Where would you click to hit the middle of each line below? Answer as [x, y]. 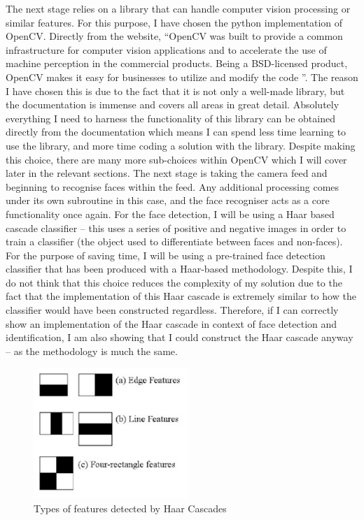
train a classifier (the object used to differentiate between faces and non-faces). [174, 241]
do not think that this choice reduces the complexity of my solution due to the [174, 282]
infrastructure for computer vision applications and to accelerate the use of [166, 49]
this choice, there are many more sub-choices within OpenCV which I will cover [176, 159]
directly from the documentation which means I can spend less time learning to [176, 132]
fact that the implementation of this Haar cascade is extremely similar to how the [181, 296]
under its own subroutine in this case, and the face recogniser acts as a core [168, 200]
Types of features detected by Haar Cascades [130, 508]
